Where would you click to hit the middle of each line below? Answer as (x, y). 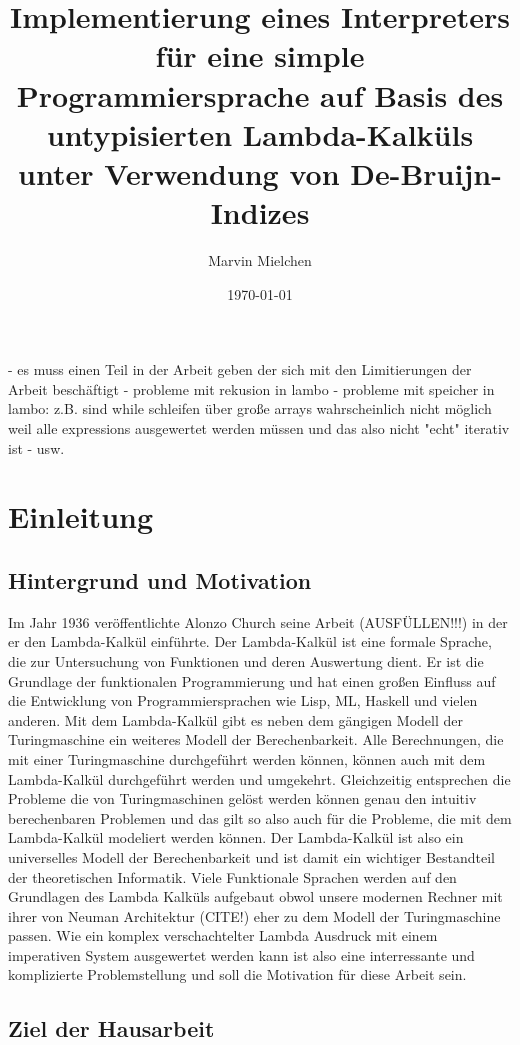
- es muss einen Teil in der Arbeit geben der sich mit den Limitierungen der (240, 369)
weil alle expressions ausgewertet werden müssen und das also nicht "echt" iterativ (259, 428)
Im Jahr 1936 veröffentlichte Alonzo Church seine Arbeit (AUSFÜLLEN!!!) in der (258, 621)
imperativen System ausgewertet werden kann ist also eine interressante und (241, 954)
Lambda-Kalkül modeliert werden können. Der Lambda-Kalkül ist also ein (236, 837)
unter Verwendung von (179, 172)
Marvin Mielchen (260, 260)
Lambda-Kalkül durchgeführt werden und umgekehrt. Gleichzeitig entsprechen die (259, 778)
